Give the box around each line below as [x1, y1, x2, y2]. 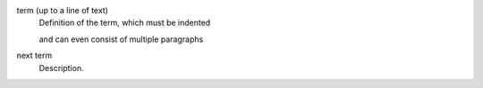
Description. [38, 62, 84, 73]
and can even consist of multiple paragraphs [38, 34, 204, 44]
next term [16, 50, 53, 61]
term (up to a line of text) [16, 5, 109, 15]
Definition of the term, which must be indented [38, 18, 211, 28]
